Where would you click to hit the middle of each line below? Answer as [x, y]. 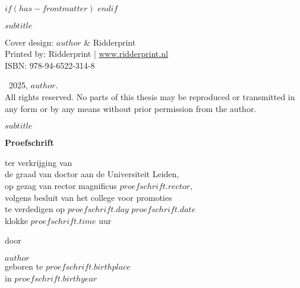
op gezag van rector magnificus [61, 185]
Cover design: [29, 42]
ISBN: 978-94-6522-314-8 [50, 65]
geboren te [24, 266]
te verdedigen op [35, 209]
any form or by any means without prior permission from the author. [131, 108]
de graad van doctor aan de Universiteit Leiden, [92, 174]
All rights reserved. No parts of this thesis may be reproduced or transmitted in [150, 96]
